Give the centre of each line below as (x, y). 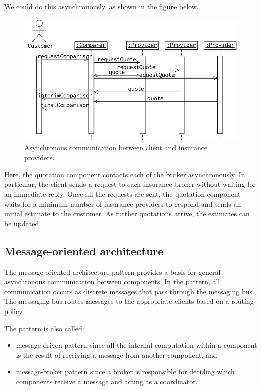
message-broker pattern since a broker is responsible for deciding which (125, 372)
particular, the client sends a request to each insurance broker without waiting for (130, 184)
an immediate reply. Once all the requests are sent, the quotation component (122, 194)
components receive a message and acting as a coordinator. (107, 381)
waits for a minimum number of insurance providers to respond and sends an (123, 204)
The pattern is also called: (44, 328)
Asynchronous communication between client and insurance (116, 147)
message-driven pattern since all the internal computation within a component (137, 345)
